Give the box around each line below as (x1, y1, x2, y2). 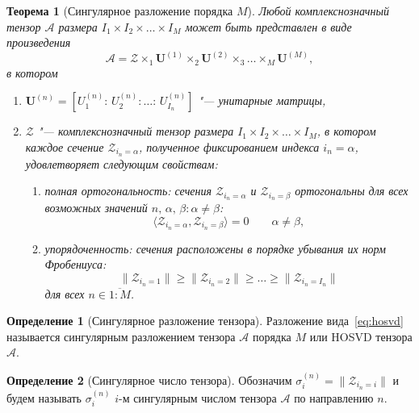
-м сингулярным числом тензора (118, 389, 277, 406)
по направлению (294, 389, 374, 406)
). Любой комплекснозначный (247, 2, 389, 19)
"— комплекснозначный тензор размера (37, 123, 234, 140)
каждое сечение (25, 138, 104, 155)
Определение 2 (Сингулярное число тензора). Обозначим (6, 371, 292, 388)
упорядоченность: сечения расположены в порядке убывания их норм (44, 240, 386, 257)
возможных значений (44, 199, 148, 216)
